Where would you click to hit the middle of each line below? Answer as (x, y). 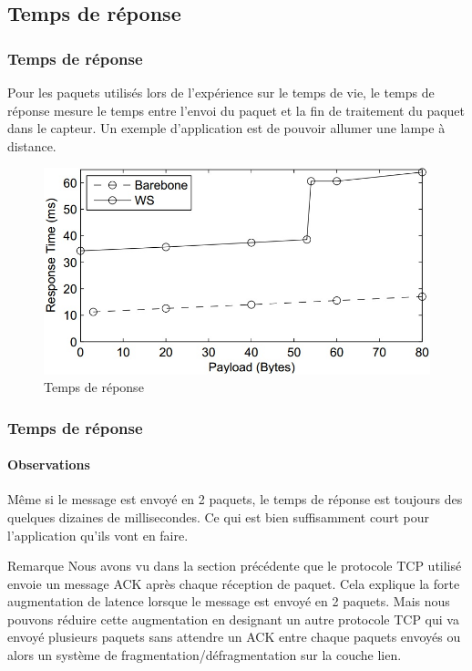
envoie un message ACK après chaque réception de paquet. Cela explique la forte (234, 583)
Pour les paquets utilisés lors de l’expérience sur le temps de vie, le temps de (221, 92)
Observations (49, 465)
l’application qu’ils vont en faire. (98, 535)
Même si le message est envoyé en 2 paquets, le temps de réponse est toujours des (235, 499)
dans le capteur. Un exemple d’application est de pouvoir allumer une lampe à (226, 128)
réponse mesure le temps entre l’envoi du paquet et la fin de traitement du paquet (236, 110)
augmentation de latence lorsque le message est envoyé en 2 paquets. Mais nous (229, 601)
